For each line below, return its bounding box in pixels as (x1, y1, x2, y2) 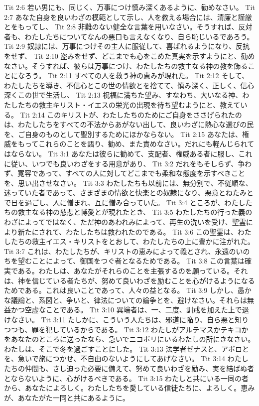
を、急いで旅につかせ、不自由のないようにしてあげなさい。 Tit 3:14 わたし (4, 353, 249, 364)
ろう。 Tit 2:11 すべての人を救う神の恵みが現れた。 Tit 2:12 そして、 (24, 70, 249, 81)
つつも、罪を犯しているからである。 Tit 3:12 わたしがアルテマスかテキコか (4, 324, 249, 334)
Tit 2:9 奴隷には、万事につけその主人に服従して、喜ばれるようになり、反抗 (4, 41, 250, 51)
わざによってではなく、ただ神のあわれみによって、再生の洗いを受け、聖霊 (4, 217, 246, 227)
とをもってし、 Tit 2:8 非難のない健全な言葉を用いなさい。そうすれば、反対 (4, 21, 253, 32)
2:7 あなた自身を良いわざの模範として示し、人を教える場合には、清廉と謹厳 (4, 11, 252, 22)
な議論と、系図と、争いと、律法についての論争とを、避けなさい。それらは (4, 294, 247, 305)
